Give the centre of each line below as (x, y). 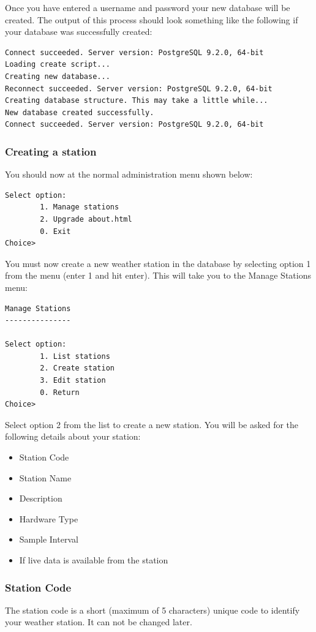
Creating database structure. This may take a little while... (137, 101)
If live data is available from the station (94, 560)
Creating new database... (58, 76)
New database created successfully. (80, 112)
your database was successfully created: (79, 32)
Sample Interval (49, 539)
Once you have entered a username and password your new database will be (148, 7)
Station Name (45, 477)
